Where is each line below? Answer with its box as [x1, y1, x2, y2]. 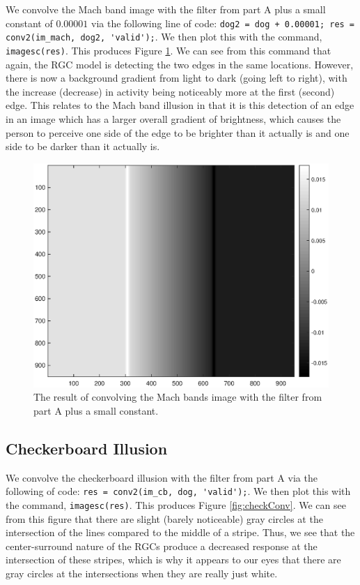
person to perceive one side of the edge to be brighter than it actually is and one [6, 125, 350, 140]
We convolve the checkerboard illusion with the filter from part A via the [6, 470, 318, 484]
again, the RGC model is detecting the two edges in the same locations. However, [6, 57, 354, 71]
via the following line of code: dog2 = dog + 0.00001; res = [91, 15, 355, 30]
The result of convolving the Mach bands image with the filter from [33, 390, 322, 404]
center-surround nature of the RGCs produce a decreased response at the [6, 538, 318, 553]
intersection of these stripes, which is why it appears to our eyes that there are [6, 552, 341, 567]
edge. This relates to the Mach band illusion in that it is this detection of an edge [6, 98, 354, 112]
